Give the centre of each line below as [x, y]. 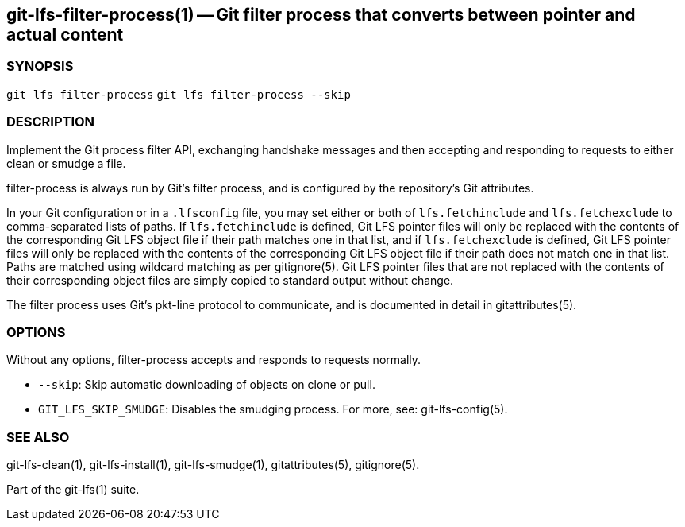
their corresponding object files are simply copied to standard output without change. [230, 280]
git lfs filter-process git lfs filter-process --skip [179, 94]
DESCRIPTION [51, 122]
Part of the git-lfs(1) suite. [73, 490]
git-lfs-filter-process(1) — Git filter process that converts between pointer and [321, 15]
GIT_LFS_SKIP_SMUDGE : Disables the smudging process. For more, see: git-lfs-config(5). [273, 409]
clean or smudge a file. [66, 163]
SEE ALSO [38, 437]
